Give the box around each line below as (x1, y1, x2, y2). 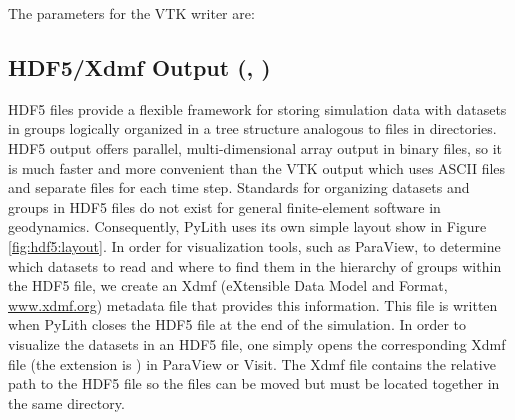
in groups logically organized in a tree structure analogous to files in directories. (8, 118, 497, 139)
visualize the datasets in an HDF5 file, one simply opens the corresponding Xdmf (8, 333, 506, 354)
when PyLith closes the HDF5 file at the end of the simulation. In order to (8, 314, 467, 335)
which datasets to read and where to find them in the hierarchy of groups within (8, 255, 502, 276)
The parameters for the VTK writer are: (8, 3, 255, 23)
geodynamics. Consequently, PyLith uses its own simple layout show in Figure (8, 216, 487, 237)
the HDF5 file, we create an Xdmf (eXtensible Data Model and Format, (8, 275, 448, 296)
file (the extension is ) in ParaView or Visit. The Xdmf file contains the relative (8, 353, 496, 374)
